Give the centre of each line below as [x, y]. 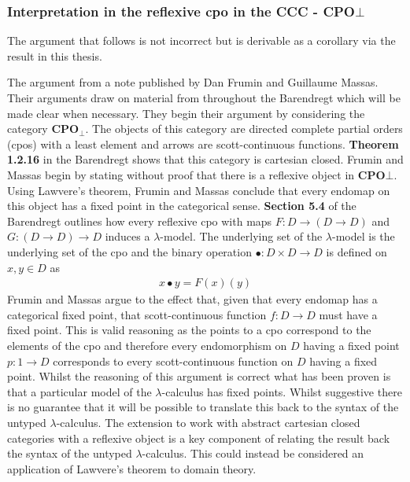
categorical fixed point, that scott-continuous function [137, 314]
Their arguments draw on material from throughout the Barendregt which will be [204, 98]
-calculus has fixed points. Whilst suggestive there [282, 391]
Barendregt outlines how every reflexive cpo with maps [140, 221]
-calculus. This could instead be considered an [253, 453]
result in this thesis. [55, 55]
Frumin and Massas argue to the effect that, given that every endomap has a [192, 299]
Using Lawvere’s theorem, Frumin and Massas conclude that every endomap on [199, 190]
